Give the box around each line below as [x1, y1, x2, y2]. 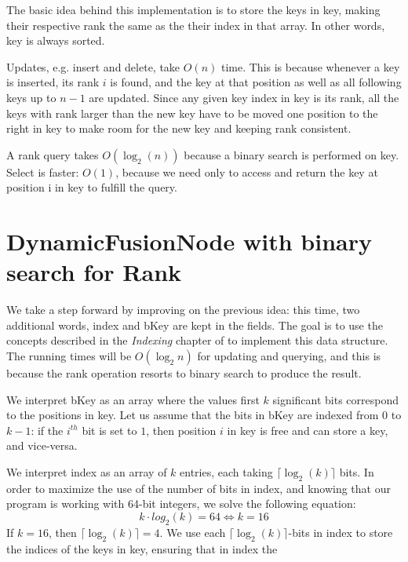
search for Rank [6, 256, 182, 288]
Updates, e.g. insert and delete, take [6, 58, 180, 75]
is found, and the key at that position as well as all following [110, 74, 402, 90]
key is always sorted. [6, 32, 105, 49]
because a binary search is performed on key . [184, 146, 399, 162]
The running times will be [6, 348, 132, 364]
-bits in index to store [288, 524, 393, 540]
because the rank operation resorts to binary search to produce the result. [6, 365, 362, 381]
